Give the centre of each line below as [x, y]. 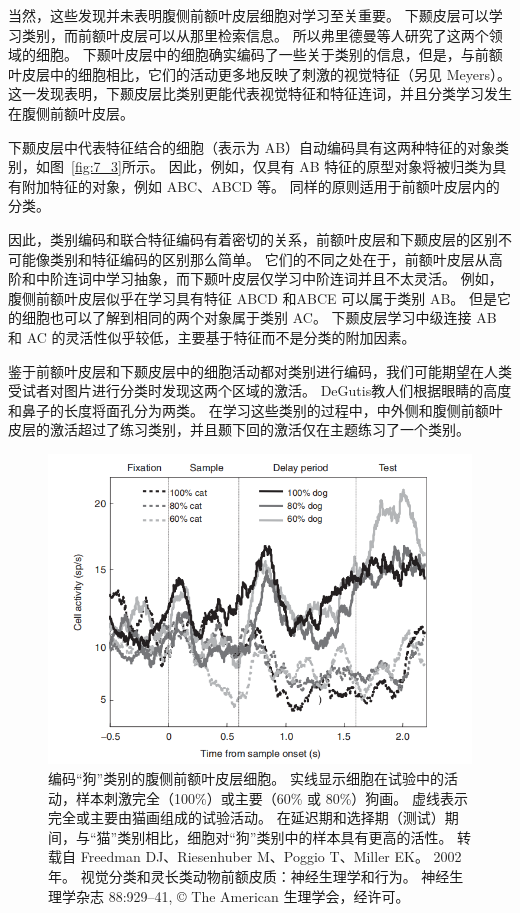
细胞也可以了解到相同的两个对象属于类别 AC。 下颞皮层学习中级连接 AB [259, 317]
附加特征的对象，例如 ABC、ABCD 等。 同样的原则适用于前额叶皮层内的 [260, 185]
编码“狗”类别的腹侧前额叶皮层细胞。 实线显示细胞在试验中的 [246, 778]
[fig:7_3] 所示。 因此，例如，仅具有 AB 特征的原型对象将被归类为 [282, 166]
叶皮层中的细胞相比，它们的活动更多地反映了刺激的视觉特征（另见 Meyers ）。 [259, 73]
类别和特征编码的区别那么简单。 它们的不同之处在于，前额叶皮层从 [269, 258]
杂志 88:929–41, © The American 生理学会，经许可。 [242, 895]
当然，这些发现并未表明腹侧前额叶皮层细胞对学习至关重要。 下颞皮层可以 [248, 15]
